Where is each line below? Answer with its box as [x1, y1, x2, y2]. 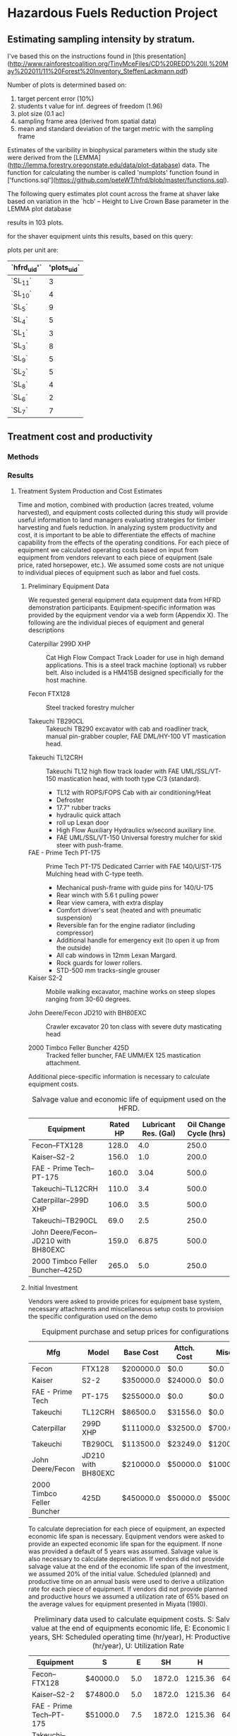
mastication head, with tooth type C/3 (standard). [57, 774, 201, 783]
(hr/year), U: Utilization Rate [92, 1640, 185, 1650]
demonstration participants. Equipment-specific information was [28, 603, 216, 612]
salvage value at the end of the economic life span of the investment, [28, 1562, 229, 1570]
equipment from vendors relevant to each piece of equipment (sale [17, 553, 213, 561]
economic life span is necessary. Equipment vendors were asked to [28, 1531, 224, 1541]
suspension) [56, 913, 93, 922]
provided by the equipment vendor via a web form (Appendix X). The [28, 610, 229, 619]
